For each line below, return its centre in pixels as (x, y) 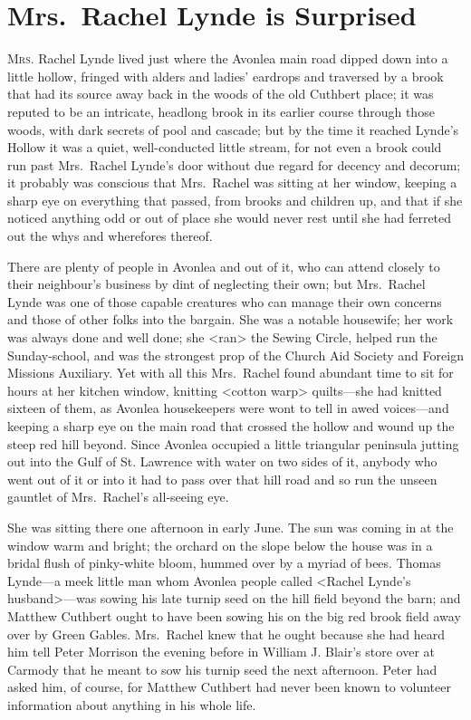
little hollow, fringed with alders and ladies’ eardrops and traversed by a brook (226, 76)
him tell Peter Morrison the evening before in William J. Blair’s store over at (221, 652)
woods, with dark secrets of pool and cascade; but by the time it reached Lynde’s (233, 129)
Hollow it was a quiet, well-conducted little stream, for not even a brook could (225, 147)
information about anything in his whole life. (132, 704)
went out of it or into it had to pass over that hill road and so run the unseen (222, 479)
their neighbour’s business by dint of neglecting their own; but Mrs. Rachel (216, 284)
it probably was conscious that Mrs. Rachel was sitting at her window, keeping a (232, 182)
